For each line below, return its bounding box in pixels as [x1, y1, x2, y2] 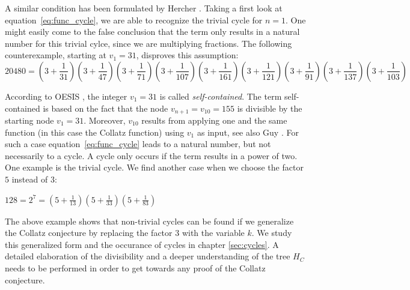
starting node [5, 114, 54, 127]
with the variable [182, 226, 245, 239]
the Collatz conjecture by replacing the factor [5, 226, 173, 239]
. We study [251, 226, 292, 239]
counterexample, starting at [5, 49, 106, 61]
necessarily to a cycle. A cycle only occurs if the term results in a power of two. [5, 149, 298, 162]
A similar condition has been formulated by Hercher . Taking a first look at [5, 2, 283, 14]
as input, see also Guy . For [197, 125, 299, 138]
